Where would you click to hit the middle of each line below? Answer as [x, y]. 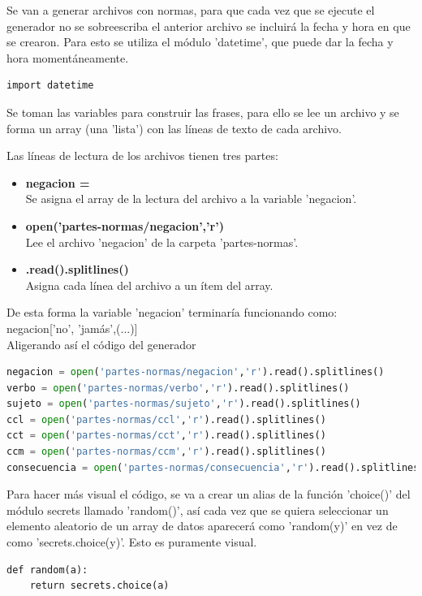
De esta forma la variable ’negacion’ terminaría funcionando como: [172, 312]
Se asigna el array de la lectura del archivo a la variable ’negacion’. [191, 199]
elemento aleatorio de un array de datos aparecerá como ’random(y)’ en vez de [202, 526]
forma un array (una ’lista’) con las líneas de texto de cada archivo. [174, 128]
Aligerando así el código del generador [101, 344]
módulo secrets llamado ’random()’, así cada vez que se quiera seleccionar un [198, 510]
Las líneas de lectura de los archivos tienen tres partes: [142, 155]
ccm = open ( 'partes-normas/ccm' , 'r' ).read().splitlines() [166, 452]
